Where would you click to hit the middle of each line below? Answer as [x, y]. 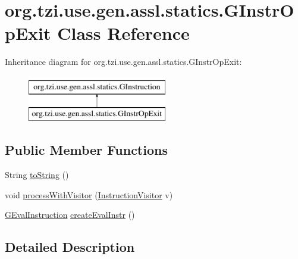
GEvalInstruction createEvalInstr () [70, 215]
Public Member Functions [86, 150]
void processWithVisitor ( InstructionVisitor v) [89, 194]
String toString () [37, 175]
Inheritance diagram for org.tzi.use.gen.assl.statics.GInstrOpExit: [123, 62]
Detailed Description [70, 247]
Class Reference [123, 33]
